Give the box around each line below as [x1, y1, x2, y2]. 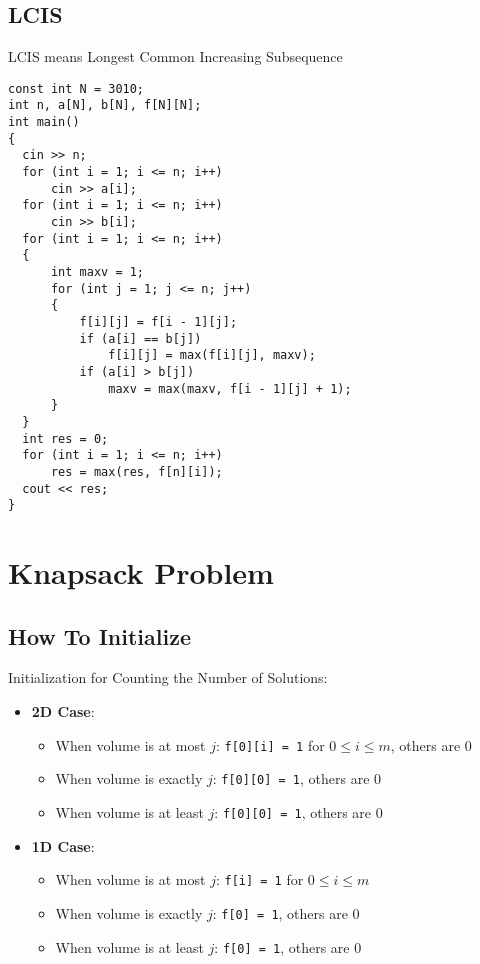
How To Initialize [8, 620, 191, 651]
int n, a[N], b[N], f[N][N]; [8, 98, 202, 113]
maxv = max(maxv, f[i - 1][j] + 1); [108, 381, 352, 396]
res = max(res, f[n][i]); [50, 464, 223, 479]
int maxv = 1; [50, 265, 145, 280]
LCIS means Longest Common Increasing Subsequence [8, 46, 343, 67]
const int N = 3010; [8, 81, 145, 96]
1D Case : [31, 835, 95, 856]
